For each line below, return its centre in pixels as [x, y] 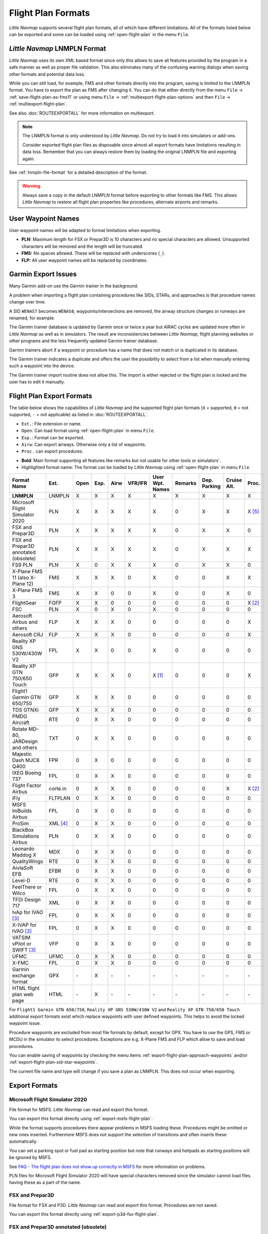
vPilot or [22, 944]
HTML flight [26, 988]
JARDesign [25, 741]
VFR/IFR [137, 483]
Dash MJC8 [26, 760]
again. [29, 158]
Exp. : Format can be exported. [53, 437]
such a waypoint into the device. [42, 366]
